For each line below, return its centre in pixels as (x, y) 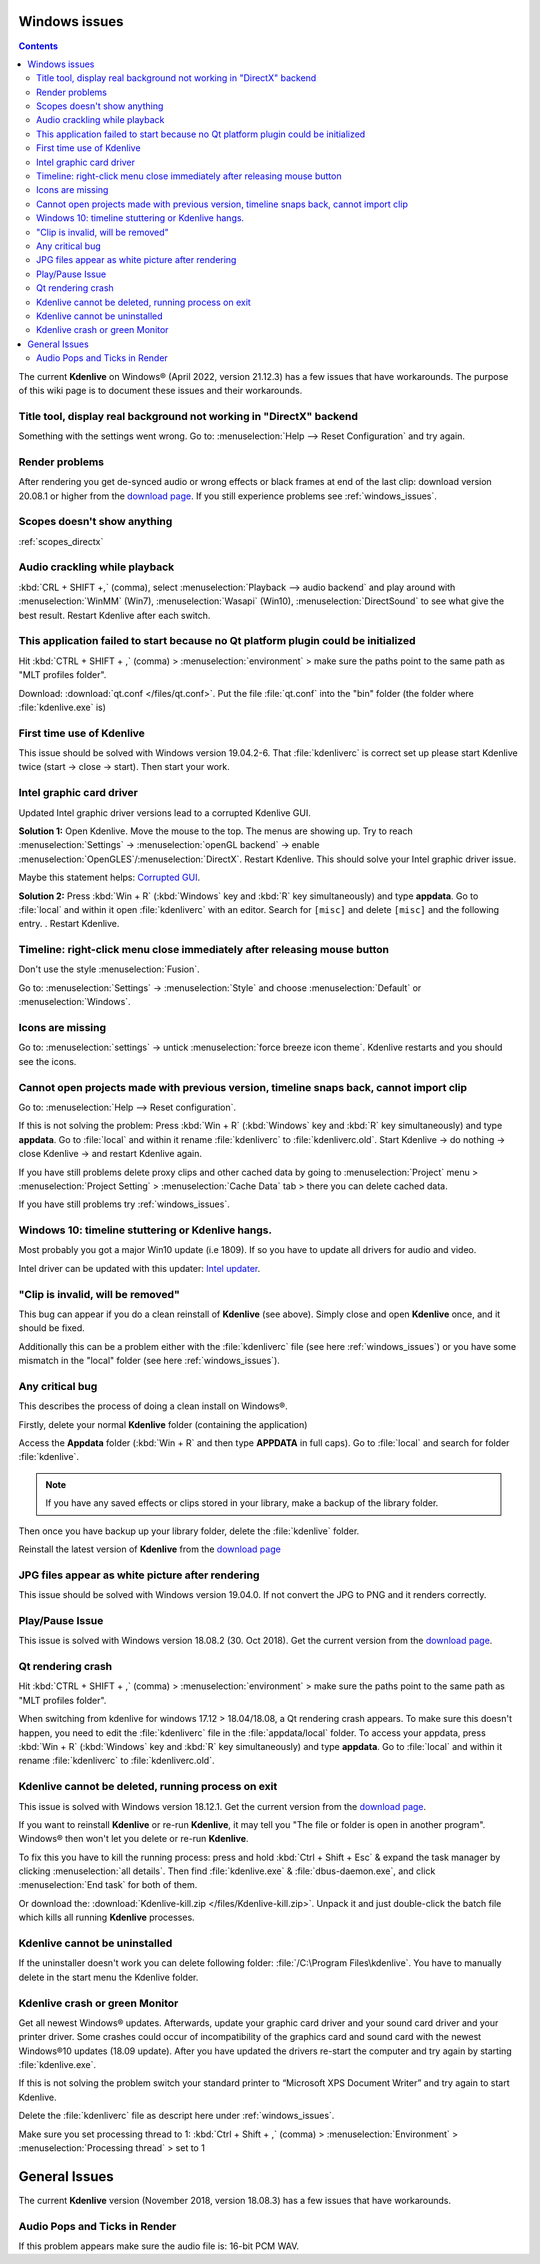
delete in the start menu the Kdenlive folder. (108, 1977)
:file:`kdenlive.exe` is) (62, 707)
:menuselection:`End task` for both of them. (108, 1885)
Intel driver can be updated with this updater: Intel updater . (139, 1268)
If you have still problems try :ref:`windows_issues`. (124, 1204)
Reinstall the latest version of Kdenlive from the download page (150, 1549)
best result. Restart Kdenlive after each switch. (114, 615)
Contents (38, 46)
